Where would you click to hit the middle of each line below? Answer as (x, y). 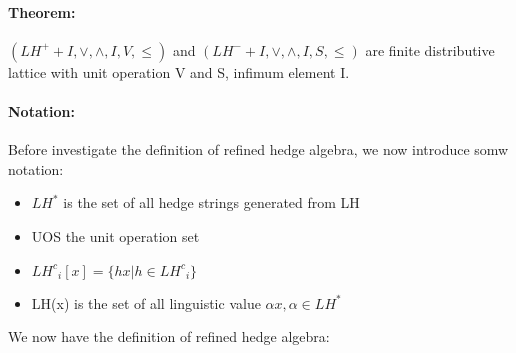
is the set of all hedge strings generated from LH (211, 202)
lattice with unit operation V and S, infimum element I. (179, 71)
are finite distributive (430, 49)
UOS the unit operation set (115, 235)
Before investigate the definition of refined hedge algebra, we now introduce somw (258, 149)
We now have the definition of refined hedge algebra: (169, 336)
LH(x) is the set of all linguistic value (146, 302)
